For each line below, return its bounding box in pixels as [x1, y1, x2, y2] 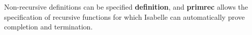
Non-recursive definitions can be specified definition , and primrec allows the [4, 2, 248, 12]
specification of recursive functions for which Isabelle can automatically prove [4, 11, 245, 22]
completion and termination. [4, 21, 93, 32]
